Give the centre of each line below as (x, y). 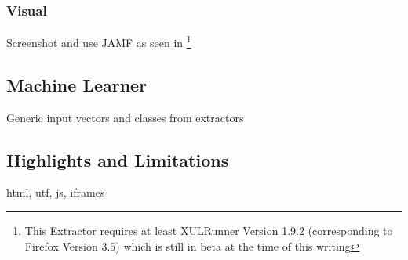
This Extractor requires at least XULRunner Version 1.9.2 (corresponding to (209, 231)
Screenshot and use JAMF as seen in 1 (99, 41)
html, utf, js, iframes (56, 192)
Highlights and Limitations (118, 159)
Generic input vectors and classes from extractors (125, 117)
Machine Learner (77, 84)
